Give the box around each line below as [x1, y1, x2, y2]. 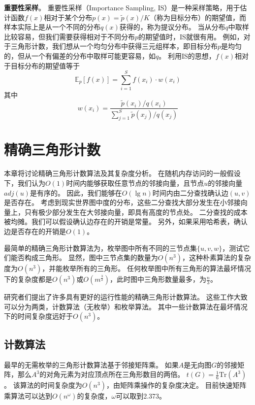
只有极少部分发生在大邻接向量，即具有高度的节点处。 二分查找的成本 [24, 206, 248, 217]
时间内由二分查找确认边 [152, 187, 228, 198]
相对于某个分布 [44, 12, 93, 22]
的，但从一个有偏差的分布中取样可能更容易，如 [4, 50, 156, 61]
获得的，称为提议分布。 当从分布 [119, 22, 225, 32]
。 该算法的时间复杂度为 [4, 380, 82, 390]
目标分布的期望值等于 [10, 60, 80, 70]
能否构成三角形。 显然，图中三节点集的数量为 [10, 252, 158, 263]
